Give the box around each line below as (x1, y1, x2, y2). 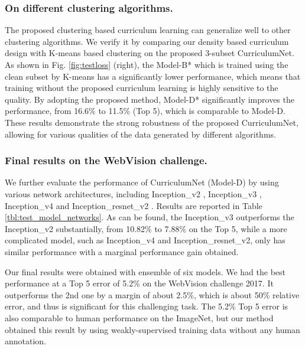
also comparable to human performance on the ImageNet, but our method (5, 311, 274, 324)
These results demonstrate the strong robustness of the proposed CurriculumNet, (5, 116, 298, 128)
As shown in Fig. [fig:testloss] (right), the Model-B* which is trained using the (5, 58, 288, 70)
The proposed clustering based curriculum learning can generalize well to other (5, 24, 291, 36)
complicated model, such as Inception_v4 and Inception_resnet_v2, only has (5, 234, 285, 246)
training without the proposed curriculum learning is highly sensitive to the (5, 81, 278, 94)
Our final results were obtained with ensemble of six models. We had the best (5, 265, 286, 278)
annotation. (5, 335, 47, 347)
